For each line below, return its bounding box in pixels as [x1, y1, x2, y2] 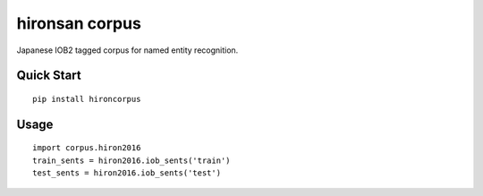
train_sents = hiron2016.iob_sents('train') [32, 155, 232, 166]
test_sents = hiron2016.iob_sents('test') [32, 168, 222, 178]
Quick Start [16, 68, 81, 83]
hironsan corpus [16, 13, 142, 33]
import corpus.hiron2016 [32, 143, 141, 153]
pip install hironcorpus [32, 94, 141, 104]
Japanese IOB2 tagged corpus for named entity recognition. [16, 45, 239, 55]
